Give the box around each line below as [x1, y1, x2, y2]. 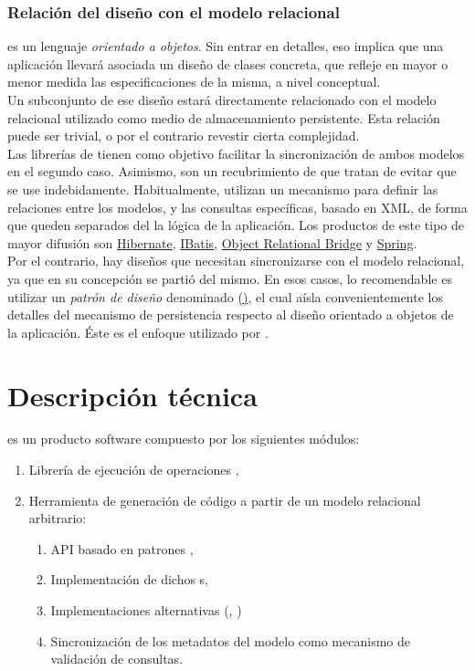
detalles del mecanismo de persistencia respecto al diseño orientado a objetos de [7, 305, 454, 324]
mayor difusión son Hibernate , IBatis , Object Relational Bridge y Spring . [7, 233, 417, 252]
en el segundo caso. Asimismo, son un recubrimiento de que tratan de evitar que [7, 162, 457, 181]
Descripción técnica [7, 376, 258, 414]
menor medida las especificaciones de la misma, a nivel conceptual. [7, 72, 381, 91]
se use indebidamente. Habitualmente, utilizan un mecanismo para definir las [7, 179, 438, 198]
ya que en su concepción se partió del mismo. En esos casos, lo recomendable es [7, 268, 452, 288]
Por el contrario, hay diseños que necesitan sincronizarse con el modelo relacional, [7, 251, 465, 270]
